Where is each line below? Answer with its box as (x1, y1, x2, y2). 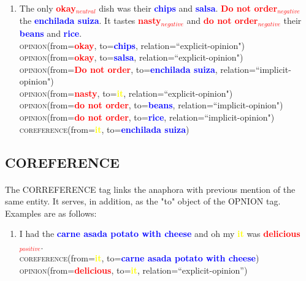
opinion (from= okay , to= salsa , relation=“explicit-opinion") (19, 51, 243, 64)
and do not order (186, 14, 258, 27)
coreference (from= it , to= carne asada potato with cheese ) (19, 252, 259, 264)
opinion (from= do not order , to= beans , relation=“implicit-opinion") (19, 99, 283, 111)
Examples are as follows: (5, 206, 97, 219)
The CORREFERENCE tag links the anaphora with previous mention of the (5, 182, 296, 195)
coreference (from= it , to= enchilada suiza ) (19, 122, 189, 135)
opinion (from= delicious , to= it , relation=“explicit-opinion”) (19, 264, 248, 277)
